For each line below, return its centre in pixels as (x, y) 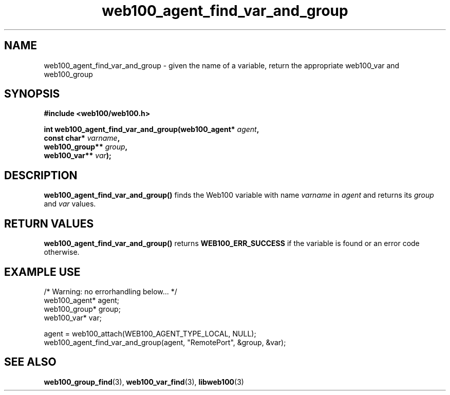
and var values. (70, 204)
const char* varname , (82, 138)
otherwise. (62, 252)
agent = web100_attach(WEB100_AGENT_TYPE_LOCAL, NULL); (150, 333)
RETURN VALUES (49, 223)
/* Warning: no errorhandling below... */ (110, 291)
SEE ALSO (30, 362)
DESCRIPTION (41, 175)
